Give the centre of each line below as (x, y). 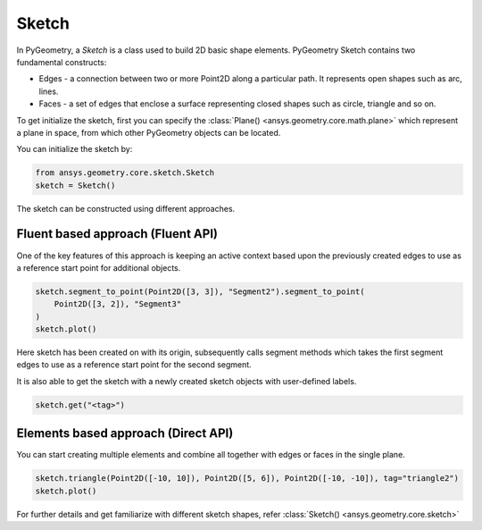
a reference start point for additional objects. (99, 267)
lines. (49, 91)
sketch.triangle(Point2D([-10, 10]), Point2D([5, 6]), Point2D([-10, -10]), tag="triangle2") (247, 479)
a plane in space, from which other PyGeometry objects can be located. (149, 132)
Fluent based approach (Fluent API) (117, 234)
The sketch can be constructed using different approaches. (126, 208)
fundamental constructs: (62, 62)
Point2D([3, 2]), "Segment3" (118, 304)
